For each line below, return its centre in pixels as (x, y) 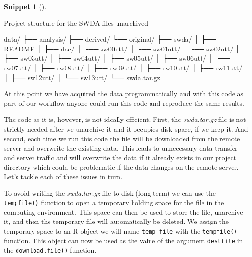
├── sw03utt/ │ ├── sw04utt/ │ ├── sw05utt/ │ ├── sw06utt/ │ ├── (117, 58)
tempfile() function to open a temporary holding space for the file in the (114, 202)
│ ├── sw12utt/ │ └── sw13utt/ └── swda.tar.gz (82, 77)
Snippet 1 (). (25, 6)
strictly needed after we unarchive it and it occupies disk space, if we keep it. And (126, 128)
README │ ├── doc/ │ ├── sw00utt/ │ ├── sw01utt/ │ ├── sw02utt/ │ (122, 48)
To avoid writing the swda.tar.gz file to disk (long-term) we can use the (110, 193)
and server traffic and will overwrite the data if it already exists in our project (120, 157)
